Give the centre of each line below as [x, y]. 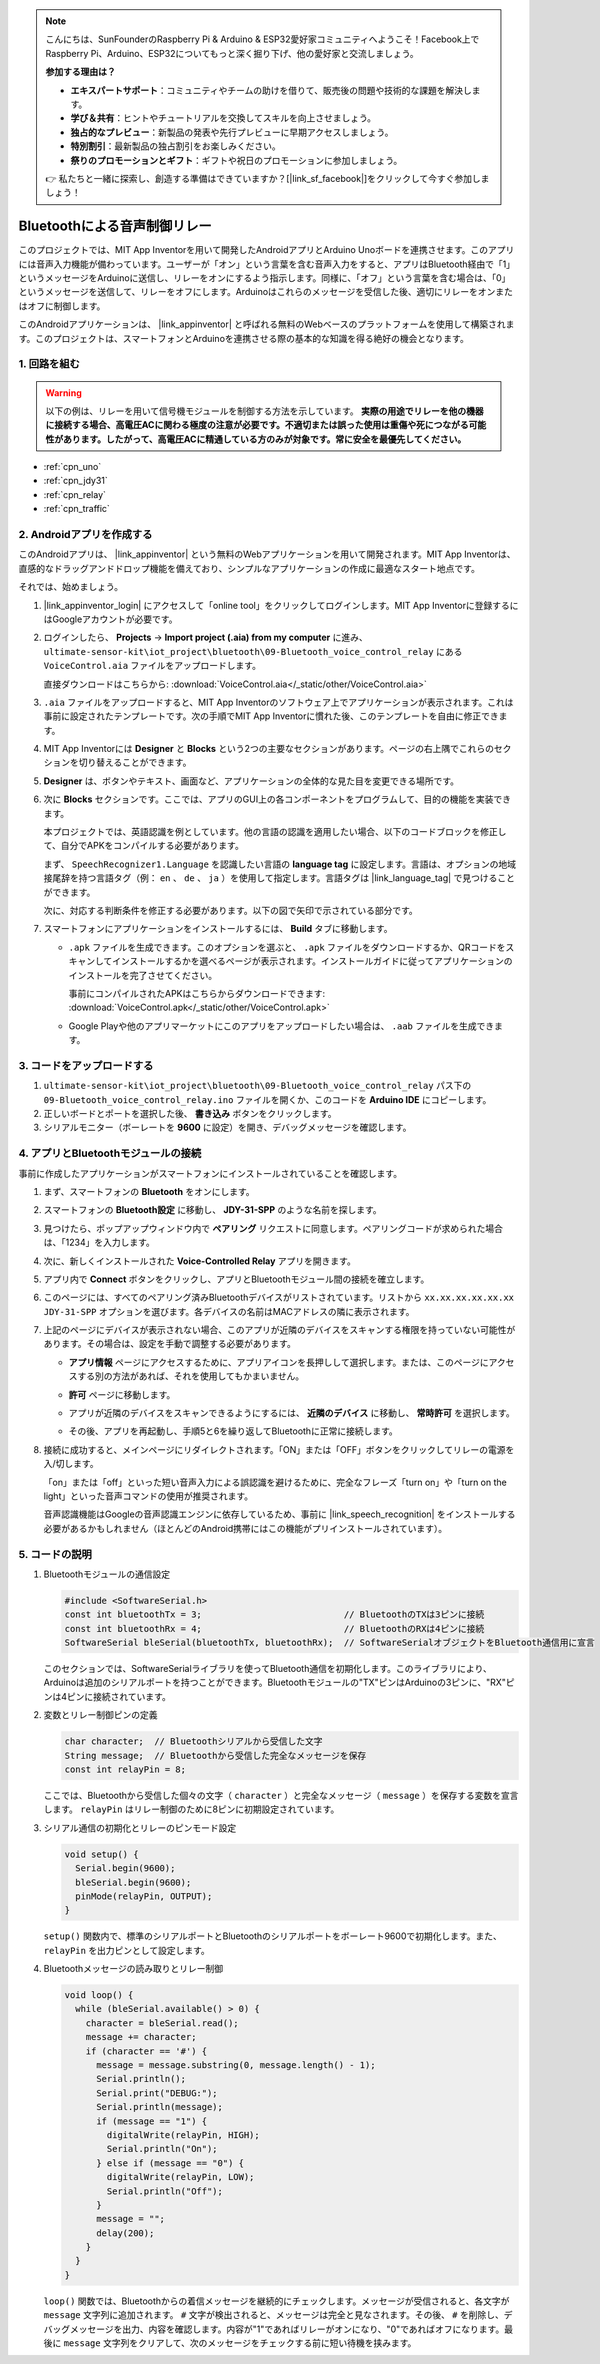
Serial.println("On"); [162, 2149]
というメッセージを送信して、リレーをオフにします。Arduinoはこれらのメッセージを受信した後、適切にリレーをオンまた [266, 292]
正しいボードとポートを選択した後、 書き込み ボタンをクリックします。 [190, 1114]
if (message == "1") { [152, 2121]
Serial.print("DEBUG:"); [157, 2093]
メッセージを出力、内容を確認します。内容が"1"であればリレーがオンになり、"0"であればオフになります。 [287, 2329]
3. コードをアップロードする [86, 1065]
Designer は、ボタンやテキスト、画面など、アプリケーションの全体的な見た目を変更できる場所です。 [251, 781]
